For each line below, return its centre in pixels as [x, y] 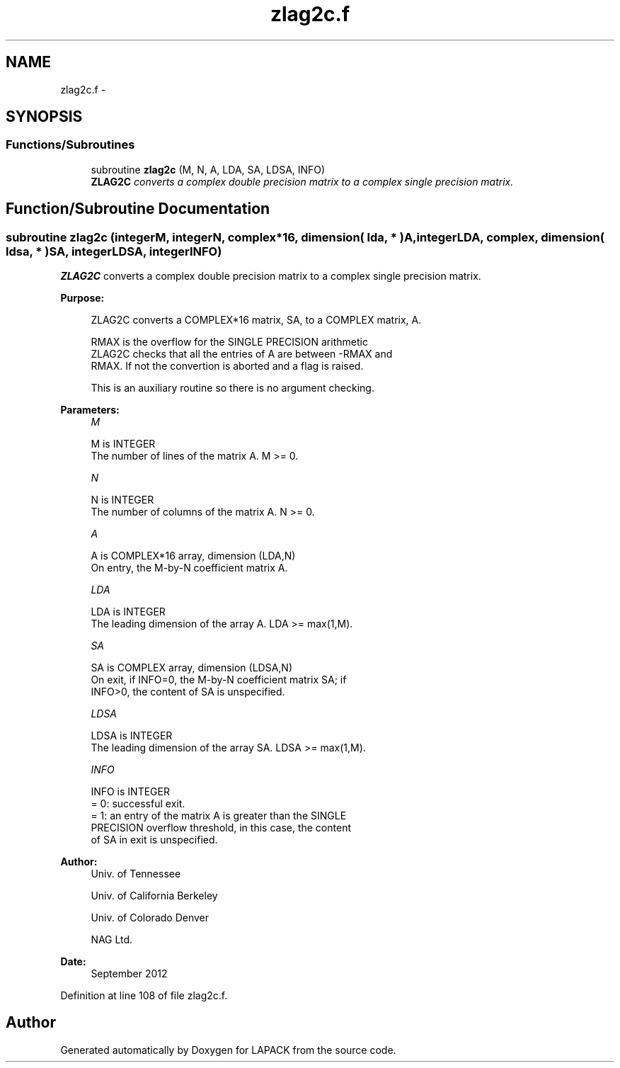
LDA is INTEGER [128, 612]
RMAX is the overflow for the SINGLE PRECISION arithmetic [229, 342]
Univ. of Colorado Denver [150, 918]
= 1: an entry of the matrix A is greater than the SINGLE [219, 816]
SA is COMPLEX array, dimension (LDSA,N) [192, 668]
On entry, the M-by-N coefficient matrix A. [189, 568]
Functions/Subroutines [70, 145]
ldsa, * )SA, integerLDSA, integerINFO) [114, 251]
